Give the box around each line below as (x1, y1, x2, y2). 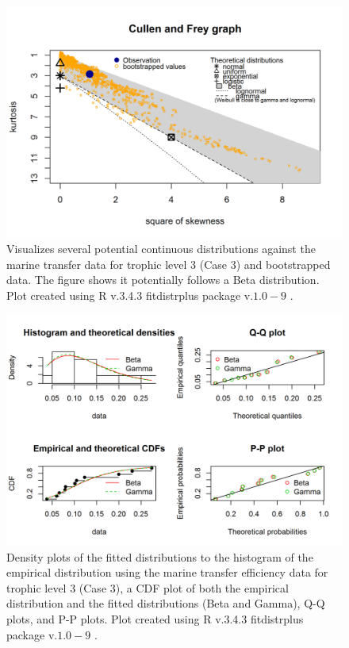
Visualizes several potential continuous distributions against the (6, 240, 316, 257)
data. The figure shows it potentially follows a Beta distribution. (6, 271, 320, 288)
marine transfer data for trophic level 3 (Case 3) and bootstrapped (6, 255, 331, 272)
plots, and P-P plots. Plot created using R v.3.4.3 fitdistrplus (6, 610, 304, 627)
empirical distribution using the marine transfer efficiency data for (6, 564, 328, 581)
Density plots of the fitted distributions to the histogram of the (6, 548, 313, 565)
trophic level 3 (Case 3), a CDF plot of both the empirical (6, 579, 289, 596)
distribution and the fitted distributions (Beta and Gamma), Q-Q (6, 595, 325, 612)
